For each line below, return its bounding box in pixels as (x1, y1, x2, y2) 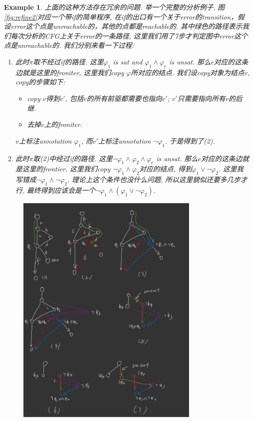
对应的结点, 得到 (139, 164, 192, 174)
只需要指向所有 (177, 93, 226, 103)
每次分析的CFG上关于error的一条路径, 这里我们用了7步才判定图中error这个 (10, 30, 248, 41)
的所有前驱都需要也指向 (86, 93, 162, 103)
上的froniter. (44, 119, 83, 129)
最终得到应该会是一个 (27, 185, 96, 195)
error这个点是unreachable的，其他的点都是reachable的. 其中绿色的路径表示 (10, 21, 242, 31)
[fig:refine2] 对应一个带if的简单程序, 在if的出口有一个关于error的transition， (4, 11, 238, 21)
